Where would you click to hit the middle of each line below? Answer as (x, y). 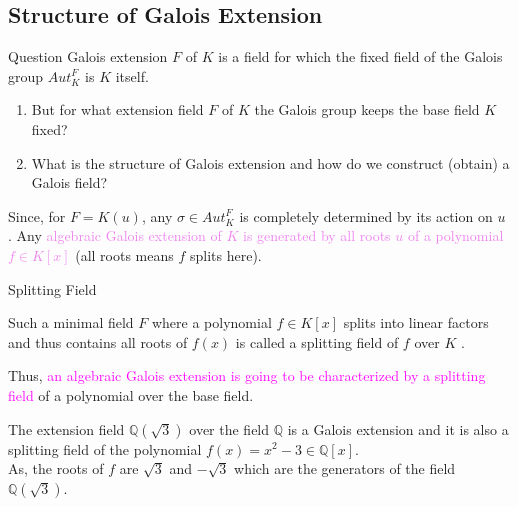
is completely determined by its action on (366, 215)
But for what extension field (117, 109)
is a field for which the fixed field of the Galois (360, 56)
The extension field (66, 428)
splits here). (225, 254)
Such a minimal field (71, 322)
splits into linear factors (416, 322)
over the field (229, 428)
